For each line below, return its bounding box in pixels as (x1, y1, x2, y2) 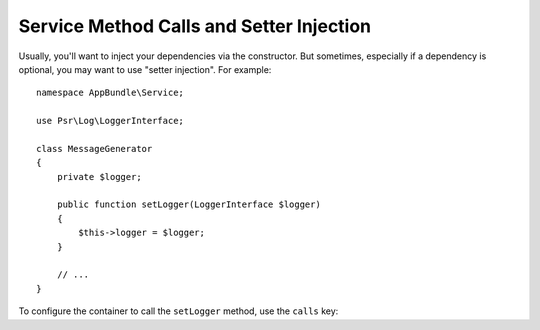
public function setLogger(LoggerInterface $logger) (56, 199, 322, 210)
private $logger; (56, 171, 142, 182)
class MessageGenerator (36, 143, 153, 154)
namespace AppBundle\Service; (36, 87, 185, 99)
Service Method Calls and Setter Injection (18, 15, 372, 37)
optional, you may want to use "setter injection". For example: (18, 63, 272, 75)
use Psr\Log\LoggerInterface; (36, 115, 185, 127)
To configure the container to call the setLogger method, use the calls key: (18, 305, 339, 317)
